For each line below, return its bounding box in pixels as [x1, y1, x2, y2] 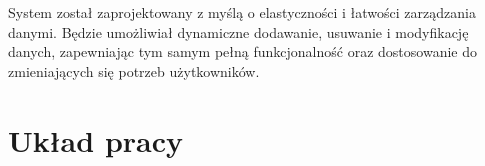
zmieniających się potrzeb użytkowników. [8, 60, 260, 81]
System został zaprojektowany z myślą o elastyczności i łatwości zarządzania [8, 2, 476, 22]
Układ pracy [8, 119, 184, 160]
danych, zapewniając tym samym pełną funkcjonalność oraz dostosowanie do [8, 41, 477, 62]
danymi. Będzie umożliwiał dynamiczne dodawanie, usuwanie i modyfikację [8, 21, 469, 42]
